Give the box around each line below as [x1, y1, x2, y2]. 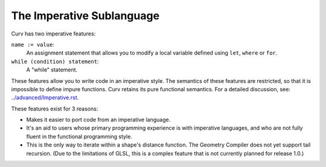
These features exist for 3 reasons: [11, 105, 98, 112]
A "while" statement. [26, 66, 78, 73]
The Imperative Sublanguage [11, 9, 160, 22]
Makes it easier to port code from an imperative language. [26, 116, 171, 123]
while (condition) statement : [11, 58, 99, 65]
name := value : [11, 41, 54, 48]
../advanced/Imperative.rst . [11, 94, 79, 102]
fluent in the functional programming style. [26, 133, 133, 140]
